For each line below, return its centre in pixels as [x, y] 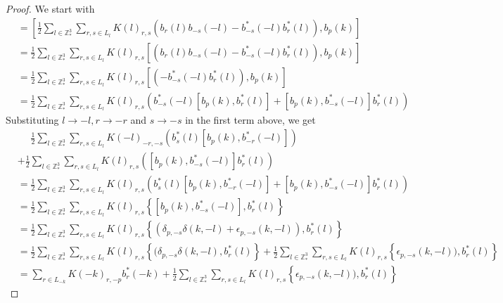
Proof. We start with [50, 8]
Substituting [32, 119]
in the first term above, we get [250, 119]
